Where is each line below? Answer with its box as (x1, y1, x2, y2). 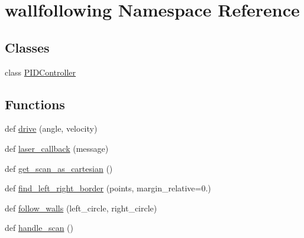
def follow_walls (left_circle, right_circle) (5, 201, 157, 214)
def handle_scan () (5, 221, 73, 234)
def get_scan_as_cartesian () (5, 162, 113, 174)
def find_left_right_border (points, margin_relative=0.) (5, 182, 211, 194)
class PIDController (5, 66, 76, 78)
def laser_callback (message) (5, 142, 109, 154)
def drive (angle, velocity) (5, 122, 98, 135)
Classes (5, 38, 50, 56)
